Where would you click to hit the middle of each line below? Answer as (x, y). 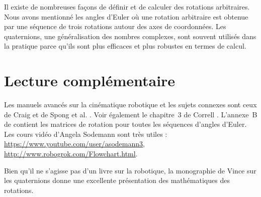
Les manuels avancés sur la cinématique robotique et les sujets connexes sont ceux (130, 105)
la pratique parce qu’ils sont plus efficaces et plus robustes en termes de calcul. (125, 46)
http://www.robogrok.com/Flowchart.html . (71, 154)
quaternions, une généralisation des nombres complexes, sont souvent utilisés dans (130, 36)
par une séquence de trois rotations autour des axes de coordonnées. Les (115, 26)
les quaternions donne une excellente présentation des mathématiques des (117, 180)
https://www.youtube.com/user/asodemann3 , (74, 144)
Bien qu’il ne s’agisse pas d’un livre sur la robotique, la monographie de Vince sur (130, 170)
